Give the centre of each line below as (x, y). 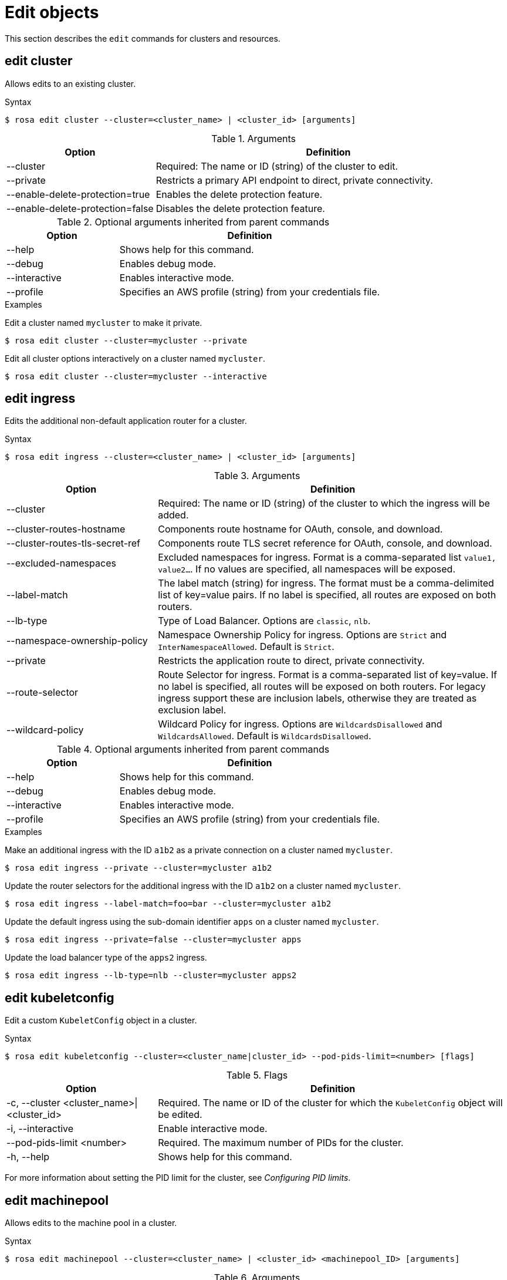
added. (173, 515)
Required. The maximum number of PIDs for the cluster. (281, 1143)
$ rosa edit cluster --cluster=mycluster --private (126, 340)
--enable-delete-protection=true (78, 194)
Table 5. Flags (257, 1075)
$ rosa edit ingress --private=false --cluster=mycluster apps (153, 940)
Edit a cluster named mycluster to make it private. (104, 322)
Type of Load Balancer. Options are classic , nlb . (264, 621)
